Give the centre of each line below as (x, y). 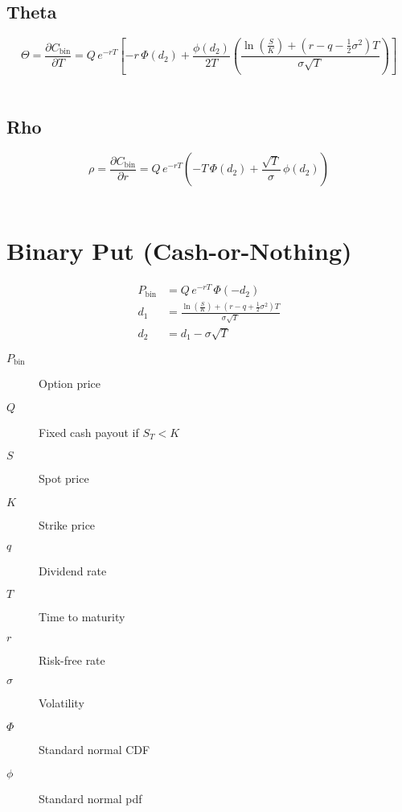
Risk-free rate (72, 659)
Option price (70, 383)
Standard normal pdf (90, 798)
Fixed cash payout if (89, 432)
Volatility (62, 703)
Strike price (67, 524)
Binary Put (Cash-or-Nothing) (179, 251)
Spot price (64, 478)
